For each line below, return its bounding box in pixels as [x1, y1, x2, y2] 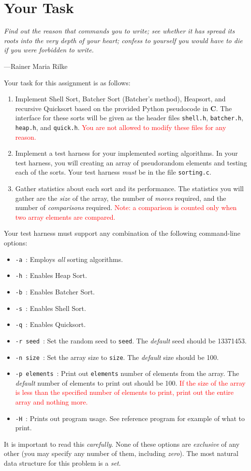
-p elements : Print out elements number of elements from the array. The [15, 368, 239, 378]
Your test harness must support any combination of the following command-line [4, 228, 240, 238]
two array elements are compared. [15, 211, 116, 222]
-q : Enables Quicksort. [15, 319, 86, 329]
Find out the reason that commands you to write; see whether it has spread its [4, 26, 235, 36]
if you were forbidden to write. [4, 45, 94, 55]
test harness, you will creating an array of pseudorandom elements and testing [15, 157, 247, 167]
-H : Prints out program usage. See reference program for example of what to [15, 413, 245, 423]
